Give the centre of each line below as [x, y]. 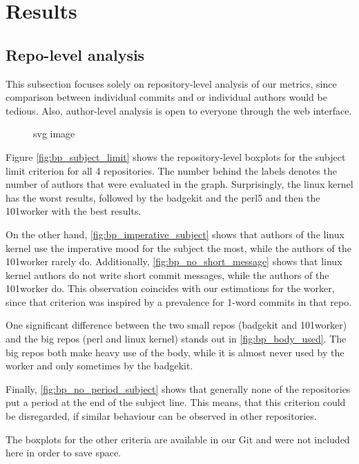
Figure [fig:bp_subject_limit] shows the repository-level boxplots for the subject [176, 156]
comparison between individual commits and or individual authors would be [166, 97]
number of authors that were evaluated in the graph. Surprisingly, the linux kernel [179, 184]
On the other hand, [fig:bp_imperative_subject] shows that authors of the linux [175, 234]
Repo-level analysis [75, 54]
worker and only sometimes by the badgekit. [99, 366]
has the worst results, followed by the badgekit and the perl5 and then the [163, 197]
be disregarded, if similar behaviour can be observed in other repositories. [161, 416]
